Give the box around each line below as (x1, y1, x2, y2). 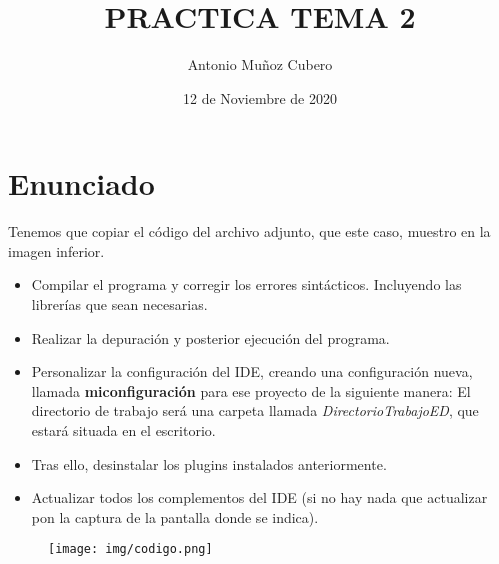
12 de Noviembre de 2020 (182, 87, 337, 108)
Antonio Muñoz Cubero (187, 54, 333, 75)
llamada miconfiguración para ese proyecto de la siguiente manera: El (31, 380, 471, 401)
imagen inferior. (8, 240, 105, 261)
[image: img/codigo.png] (48, 542, 213, 557)
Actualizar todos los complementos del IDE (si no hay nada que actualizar (31, 487, 488, 508)
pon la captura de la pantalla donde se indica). (31, 506, 319, 527)
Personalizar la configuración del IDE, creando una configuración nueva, (31, 361, 473, 382)
